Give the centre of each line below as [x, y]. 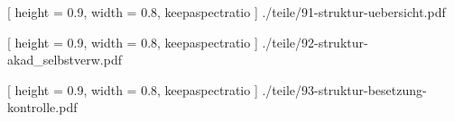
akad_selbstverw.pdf [65, 60]
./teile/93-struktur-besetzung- [344, 89]
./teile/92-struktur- [315, 42]
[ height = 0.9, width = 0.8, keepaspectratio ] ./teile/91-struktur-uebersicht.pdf [227, 12]
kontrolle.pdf [42, 107]
